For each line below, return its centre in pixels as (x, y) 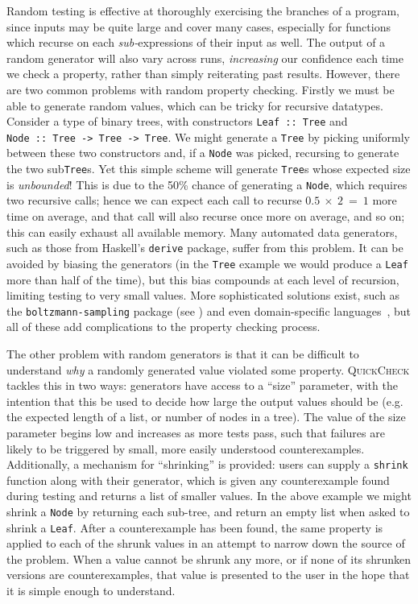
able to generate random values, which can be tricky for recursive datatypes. (195, 105)
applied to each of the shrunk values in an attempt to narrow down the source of (206, 543)
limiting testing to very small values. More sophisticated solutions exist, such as (203, 295)
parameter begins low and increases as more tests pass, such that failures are (196, 432)
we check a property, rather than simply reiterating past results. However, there (203, 74)
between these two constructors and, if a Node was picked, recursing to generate (203, 153)
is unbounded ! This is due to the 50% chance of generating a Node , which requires (207, 184)
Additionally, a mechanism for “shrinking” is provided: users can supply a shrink (207, 464)
